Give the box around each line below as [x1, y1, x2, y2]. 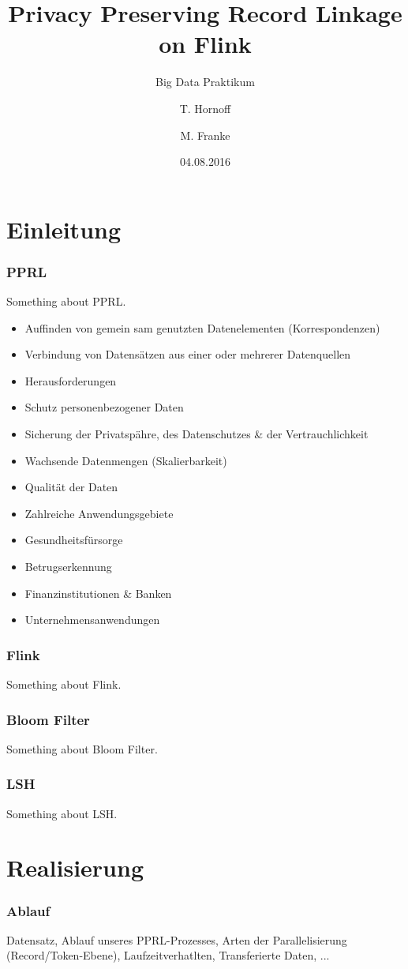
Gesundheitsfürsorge [24, 531, 123, 548]
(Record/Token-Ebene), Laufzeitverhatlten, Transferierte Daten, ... [6, 947, 330, 963]
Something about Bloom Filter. [6, 740, 158, 757]
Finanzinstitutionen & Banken [24, 584, 172, 601]
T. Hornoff [179, 100, 231, 116]
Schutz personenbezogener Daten [24, 399, 184, 415]
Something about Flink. [6, 676, 122, 693]
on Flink [159, 28, 252, 60]
